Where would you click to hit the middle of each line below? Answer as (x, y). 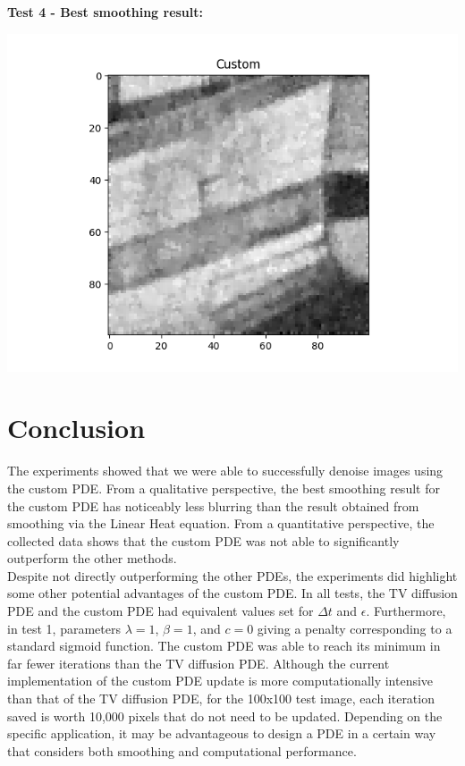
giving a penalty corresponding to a (355, 628)
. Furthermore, (406, 611)
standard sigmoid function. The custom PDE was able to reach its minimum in (224, 646)
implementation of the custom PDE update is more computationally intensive (220, 681)
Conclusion (76, 428)
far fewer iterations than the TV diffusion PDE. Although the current (199, 663)
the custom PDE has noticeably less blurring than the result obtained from (213, 505)
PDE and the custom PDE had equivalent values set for (161, 611)
